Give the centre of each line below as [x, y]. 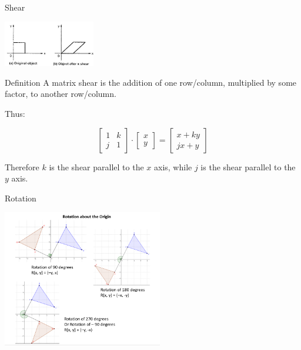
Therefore [22, 166]
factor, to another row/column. [61, 94]
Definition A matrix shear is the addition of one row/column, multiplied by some [151, 82]
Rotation [21, 198]
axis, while [173, 166]
